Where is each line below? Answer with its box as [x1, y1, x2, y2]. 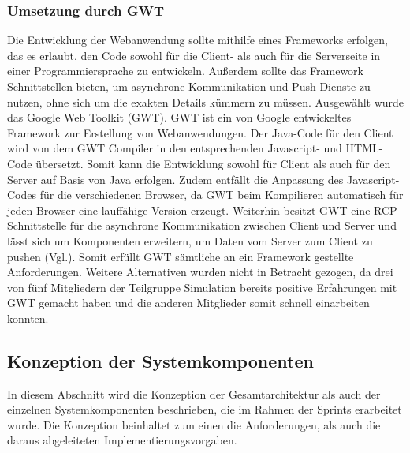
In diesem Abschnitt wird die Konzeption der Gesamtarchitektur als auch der [7, 385, 381, 402]
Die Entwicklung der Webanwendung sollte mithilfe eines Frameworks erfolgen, [7, 32, 388, 48]
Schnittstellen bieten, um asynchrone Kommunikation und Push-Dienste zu [7, 78, 371, 94]
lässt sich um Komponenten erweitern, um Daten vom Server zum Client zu [7, 232, 373, 249]
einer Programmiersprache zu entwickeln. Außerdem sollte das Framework [7, 62, 364, 79]
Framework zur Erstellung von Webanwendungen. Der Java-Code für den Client [7, 124, 393, 140]
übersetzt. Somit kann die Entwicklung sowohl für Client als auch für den [35, 155, 391, 171]
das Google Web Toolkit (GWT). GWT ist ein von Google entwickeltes [7, 109, 352, 125]
